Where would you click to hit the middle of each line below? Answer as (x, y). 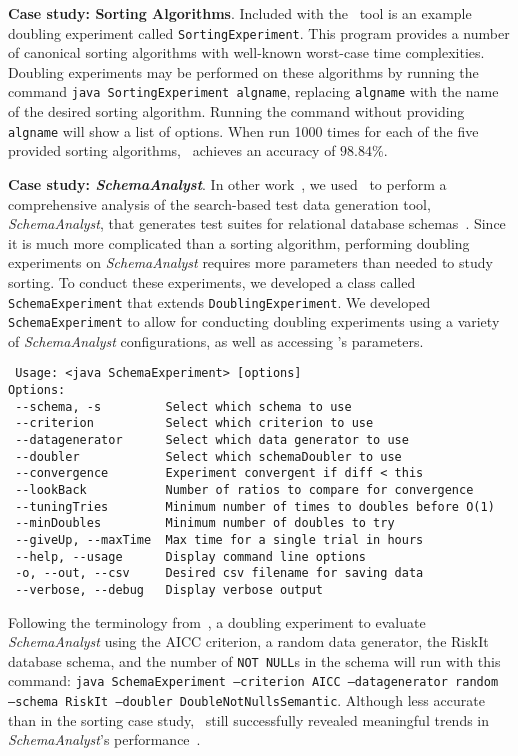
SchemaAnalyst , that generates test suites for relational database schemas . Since (257, 223)
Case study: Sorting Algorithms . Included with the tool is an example (240, 13)
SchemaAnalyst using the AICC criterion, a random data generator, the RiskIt (248, 641)
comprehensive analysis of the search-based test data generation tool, (219, 203)
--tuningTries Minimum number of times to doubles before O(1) (255, 506)
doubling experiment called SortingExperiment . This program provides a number (259, 32)
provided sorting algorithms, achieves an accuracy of (172, 150)
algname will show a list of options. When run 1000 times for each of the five (243, 130)
